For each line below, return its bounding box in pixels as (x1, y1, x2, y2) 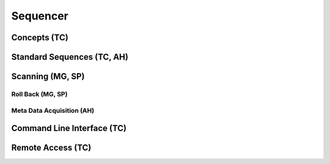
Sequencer (11, 9, 68, 23)
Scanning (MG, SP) (11, 71, 85, 82)
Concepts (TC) (11, 32, 68, 43)
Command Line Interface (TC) (11, 123, 127, 134)
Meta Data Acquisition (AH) (11, 106, 95, 115)
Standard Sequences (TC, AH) (11, 52, 128, 62)
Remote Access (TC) (11, 143, 92, 153)
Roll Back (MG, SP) (11, 90, 68, 98)
